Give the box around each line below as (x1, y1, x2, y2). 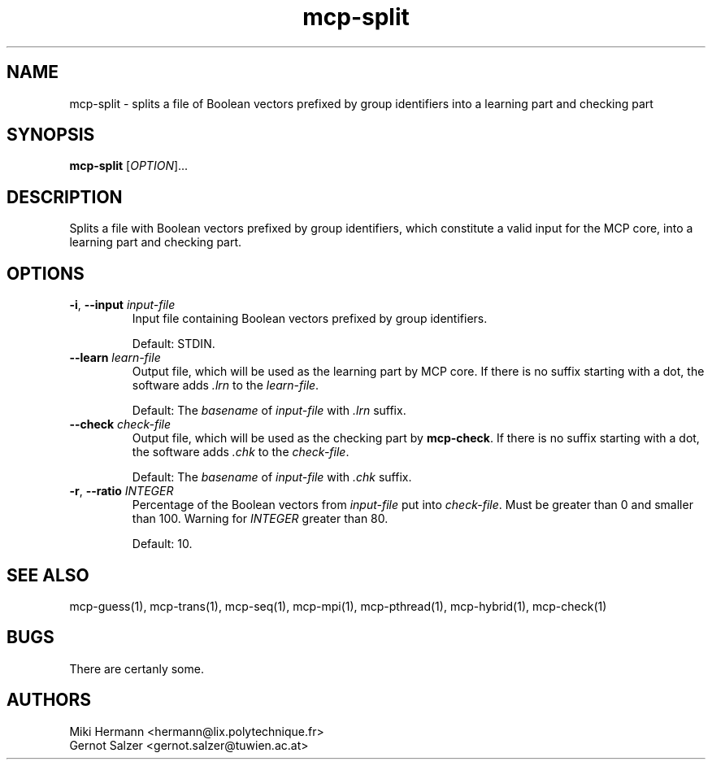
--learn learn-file (69, 350, 161, 365)
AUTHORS (7, 690, 92, 711)
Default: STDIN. (132, 337, 215, 351)
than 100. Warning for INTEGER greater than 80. (132, 511, 389, 526)
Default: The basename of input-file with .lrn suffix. (132, 403, 406, 418)
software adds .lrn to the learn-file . (132, 378, 319, 393)
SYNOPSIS (7, 124, 95, 146)
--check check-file (69, 417, 171, 432)
